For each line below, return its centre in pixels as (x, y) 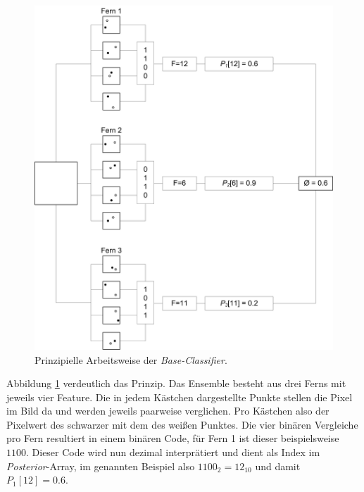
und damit (278, 466)
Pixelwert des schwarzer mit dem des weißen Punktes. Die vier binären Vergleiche (182, 424)
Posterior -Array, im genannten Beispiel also (101, 466)
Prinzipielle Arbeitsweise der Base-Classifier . (131, 359)
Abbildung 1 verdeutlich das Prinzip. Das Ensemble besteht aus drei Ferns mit (176, 383)
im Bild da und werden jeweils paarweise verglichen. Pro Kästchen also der (168, 411)
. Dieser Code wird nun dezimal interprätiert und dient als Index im (173, 452)
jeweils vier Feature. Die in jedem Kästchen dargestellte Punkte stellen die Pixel (180, 397)
